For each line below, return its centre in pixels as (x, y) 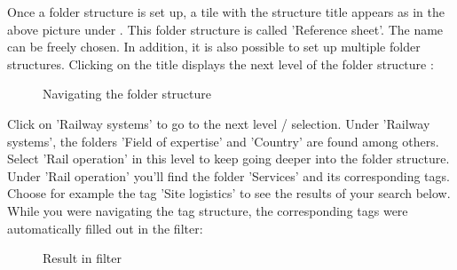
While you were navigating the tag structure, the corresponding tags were (208, 210)
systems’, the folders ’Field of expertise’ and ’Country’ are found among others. (223, 141)
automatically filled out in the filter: (105, 228)
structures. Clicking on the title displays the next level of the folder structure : (221, 64)
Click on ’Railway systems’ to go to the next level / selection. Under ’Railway (219, 123)
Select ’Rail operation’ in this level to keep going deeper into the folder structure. (228, 159)
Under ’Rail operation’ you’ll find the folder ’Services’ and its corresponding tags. (228, 175)
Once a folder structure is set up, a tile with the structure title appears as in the (226, 12)
